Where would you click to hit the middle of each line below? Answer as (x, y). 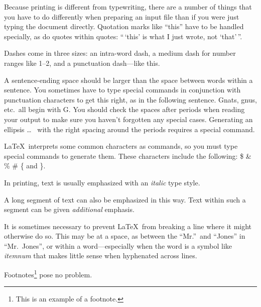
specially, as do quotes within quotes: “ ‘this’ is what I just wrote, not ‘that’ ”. (123, 36)
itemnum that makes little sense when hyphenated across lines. (101, 255)
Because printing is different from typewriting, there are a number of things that (128, 7)
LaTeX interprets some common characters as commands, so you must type (121, 146)
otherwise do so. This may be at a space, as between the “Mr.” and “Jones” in (125, 236)
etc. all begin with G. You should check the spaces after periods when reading (124, 109)
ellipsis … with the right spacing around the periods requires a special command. (129, 129)
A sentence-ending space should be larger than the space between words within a (128, 80)
